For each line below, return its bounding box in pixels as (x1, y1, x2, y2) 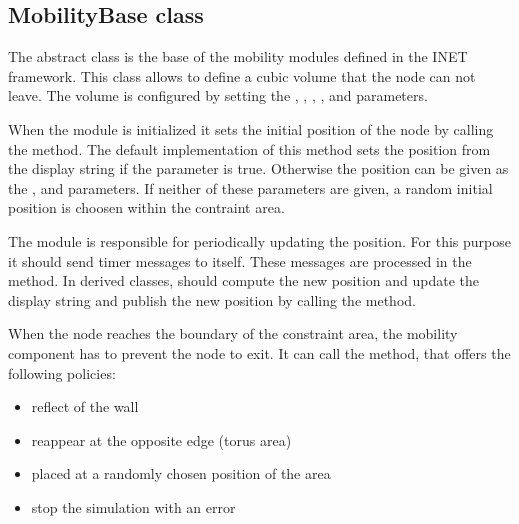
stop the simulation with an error (31, 496, 236, 517)
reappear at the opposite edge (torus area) (31, 429, 292, 450)
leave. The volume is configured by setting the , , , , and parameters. (8, 85, 428, 106)
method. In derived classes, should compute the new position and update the (8, 270, 479, 291)
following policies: (8, 362, 116, 383)
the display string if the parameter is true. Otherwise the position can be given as (8, 158, 509, 179)
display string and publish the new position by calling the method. (8, 289, 416, 310)
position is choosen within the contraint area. (8, 197, 285, 218)
